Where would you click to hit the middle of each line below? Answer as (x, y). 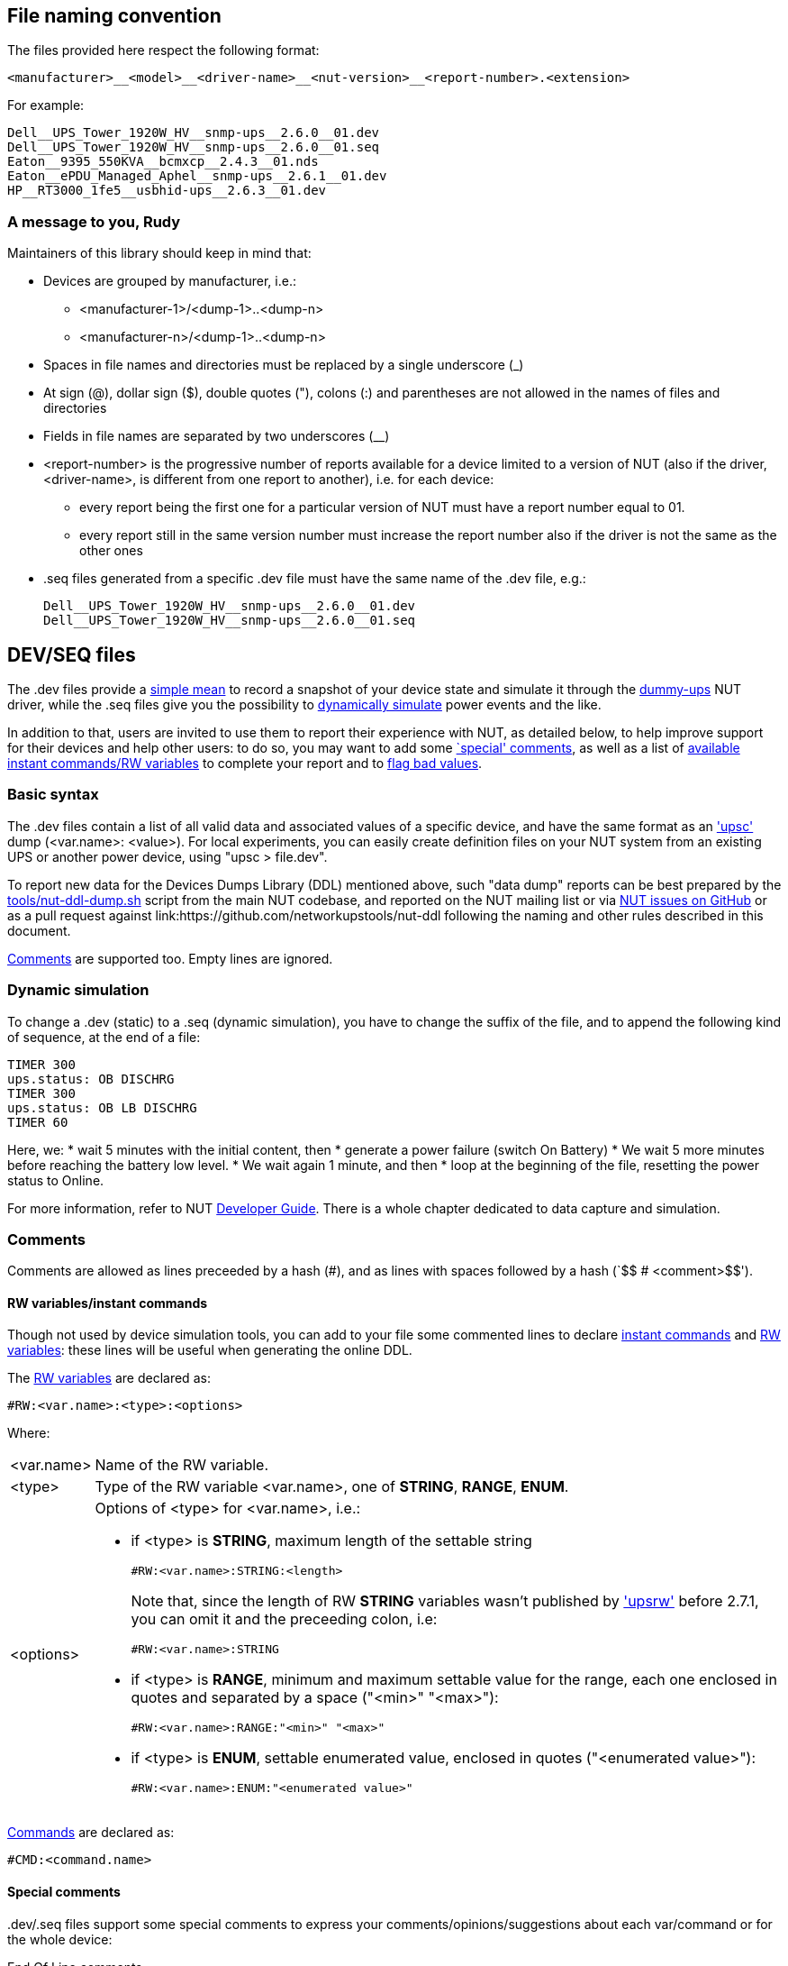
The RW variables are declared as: (109, 1378)
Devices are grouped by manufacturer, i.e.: (170, 281)
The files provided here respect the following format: (163, 50)
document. (39, 930)
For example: (46, 105)
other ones (111, 551)
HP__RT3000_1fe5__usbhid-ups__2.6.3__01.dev (167, 191)
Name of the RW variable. (182, 1465)
